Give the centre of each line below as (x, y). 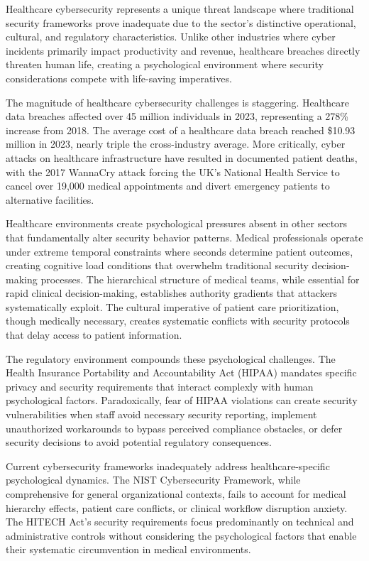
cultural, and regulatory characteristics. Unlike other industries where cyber (171, 37)
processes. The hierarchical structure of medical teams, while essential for (200, 279)
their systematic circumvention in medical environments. (128, 549)
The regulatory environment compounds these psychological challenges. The (171, 358)
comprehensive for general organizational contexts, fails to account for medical (176, 494)
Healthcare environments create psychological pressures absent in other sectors (177, 223)
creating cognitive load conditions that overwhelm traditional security (157, 265)
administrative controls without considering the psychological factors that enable (181, 535)
